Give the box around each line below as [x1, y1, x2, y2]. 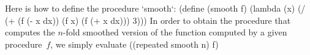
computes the [5, 26, 55, 38]
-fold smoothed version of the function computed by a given [62, 26, 287, 38]
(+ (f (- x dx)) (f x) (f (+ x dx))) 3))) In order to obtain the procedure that [5, 13, 291, 26]
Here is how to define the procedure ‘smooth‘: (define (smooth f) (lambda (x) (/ [5, 2, 306, 14]
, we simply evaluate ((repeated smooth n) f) [50, 37, 219, 50]
